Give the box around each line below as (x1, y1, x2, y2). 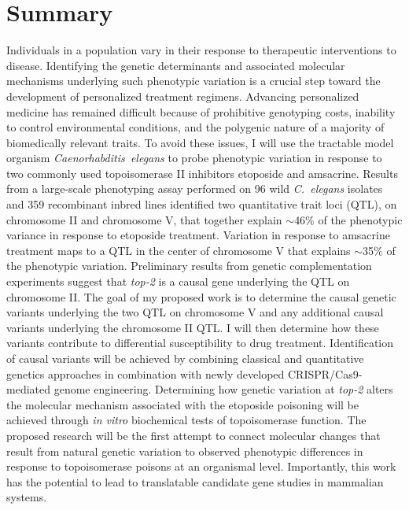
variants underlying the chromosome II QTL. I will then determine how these (6, 319, 379, 335)
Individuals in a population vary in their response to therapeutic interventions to (6, 42, 396, 58)
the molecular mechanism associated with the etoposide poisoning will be (6, 396, 359, 412)
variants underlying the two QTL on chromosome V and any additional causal (6, 304, 384, 320)
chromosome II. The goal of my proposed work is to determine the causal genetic (6, 288, 396, 305)
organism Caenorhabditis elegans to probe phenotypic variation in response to (6, 150, 382, 166)
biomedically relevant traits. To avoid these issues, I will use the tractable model (6, 134, 394, 150)
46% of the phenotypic (294, 211, 403, 227)
